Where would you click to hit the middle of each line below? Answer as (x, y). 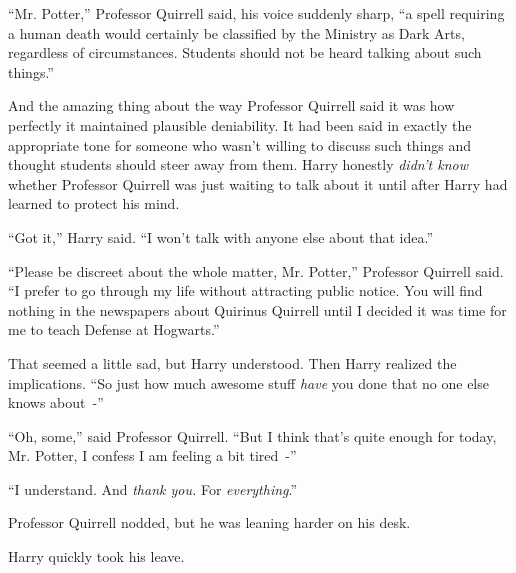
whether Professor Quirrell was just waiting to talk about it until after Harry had (258, 183)
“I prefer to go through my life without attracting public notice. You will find (245, 290)
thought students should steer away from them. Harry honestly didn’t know (238, 164)
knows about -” (56, 402)
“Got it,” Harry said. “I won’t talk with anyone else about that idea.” (220, 236)
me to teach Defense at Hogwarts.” (114, 329)
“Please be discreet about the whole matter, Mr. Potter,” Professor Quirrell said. (256, 270)
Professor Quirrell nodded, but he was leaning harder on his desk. (209, 522)
